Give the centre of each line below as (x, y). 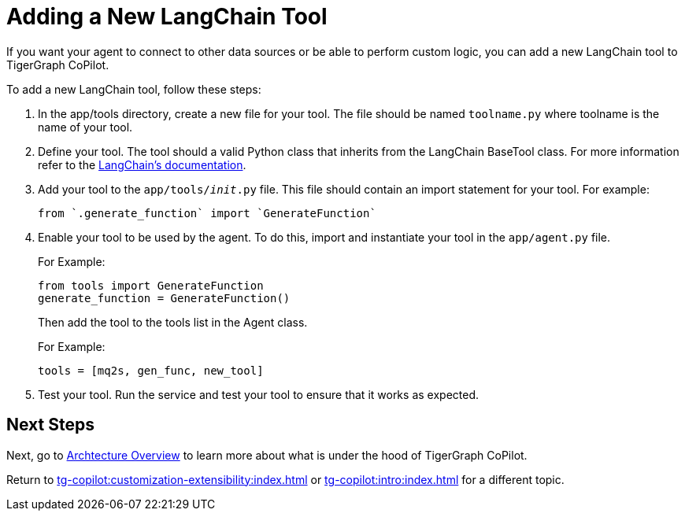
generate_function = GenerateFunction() (164, 298)
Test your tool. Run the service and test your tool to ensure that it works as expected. (259, 394)
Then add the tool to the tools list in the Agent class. (173, 322)
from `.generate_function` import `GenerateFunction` (207, 213)
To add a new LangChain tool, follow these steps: (134, 89)
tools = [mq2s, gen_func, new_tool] (151, 370)
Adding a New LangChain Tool (167, 17)
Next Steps (50, 425)
